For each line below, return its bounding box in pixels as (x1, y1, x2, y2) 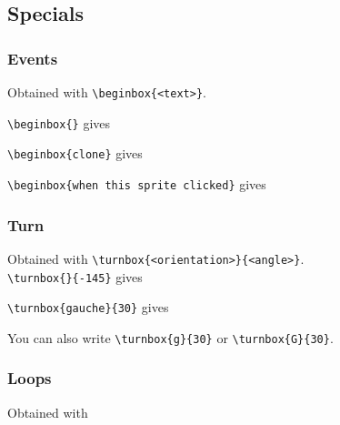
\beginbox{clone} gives (7, 144, 143, 163)
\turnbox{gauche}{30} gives (7, 298, 169, 317)
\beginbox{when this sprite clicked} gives (7, 174, 266, 193)
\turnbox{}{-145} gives (7, 267, 143, 286)
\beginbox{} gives (7, 113, 111, 132)
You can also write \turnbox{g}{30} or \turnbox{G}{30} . (7, 328, 334, 347)
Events (7, 46, 58, 69)
